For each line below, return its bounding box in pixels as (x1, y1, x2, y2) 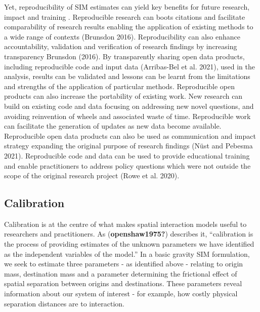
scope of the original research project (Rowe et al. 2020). (4, 170, 180, 181)
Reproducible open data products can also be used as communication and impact (4, 130, 256, 141)
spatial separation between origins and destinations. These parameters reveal (4, 278, 242, 289)
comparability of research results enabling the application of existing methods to (4, 21, 253, 32)
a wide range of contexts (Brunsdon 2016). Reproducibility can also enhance (4, 31, 241, 42)
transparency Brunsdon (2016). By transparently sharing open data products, (4, 51, 245, 61)
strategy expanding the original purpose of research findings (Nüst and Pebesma (4, 140, 253, 151)
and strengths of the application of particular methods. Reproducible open (4, 81, 235, 91)
